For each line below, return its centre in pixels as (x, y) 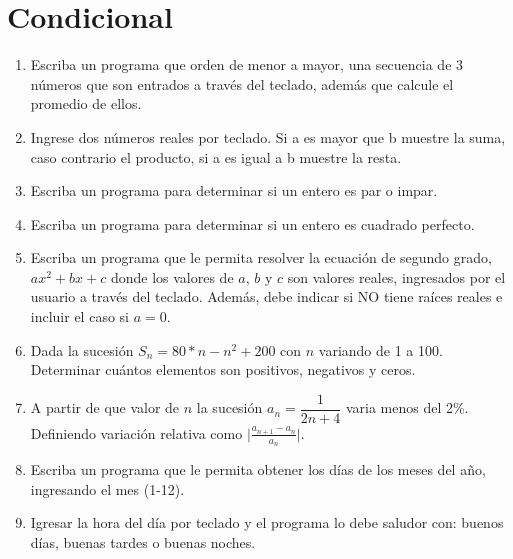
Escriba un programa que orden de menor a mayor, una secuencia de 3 (247, 64)
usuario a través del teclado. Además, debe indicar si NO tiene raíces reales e (266, 296)
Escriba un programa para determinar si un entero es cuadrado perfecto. (252, 223)
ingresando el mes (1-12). (107, 488)
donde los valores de (172, 276)
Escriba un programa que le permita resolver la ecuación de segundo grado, (261, 257)
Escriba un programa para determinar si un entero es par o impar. (234, 190)
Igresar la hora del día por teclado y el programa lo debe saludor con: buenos (267, 522)
